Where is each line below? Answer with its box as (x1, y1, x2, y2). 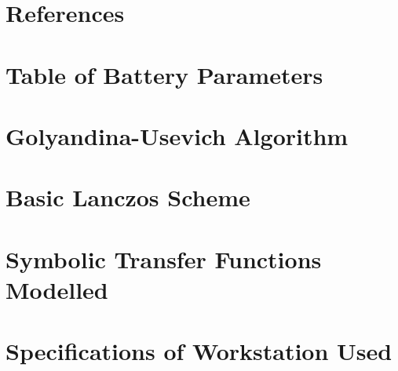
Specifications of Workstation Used (5, 335, 393, 367)
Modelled (5, 273, 108, 305)
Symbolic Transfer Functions (5, 242, 322, 275)
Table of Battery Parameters (5, 58, 323, 90)
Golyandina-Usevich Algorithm (5, 119, 349, 151)
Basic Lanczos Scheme (5, 181, 250, 213)
